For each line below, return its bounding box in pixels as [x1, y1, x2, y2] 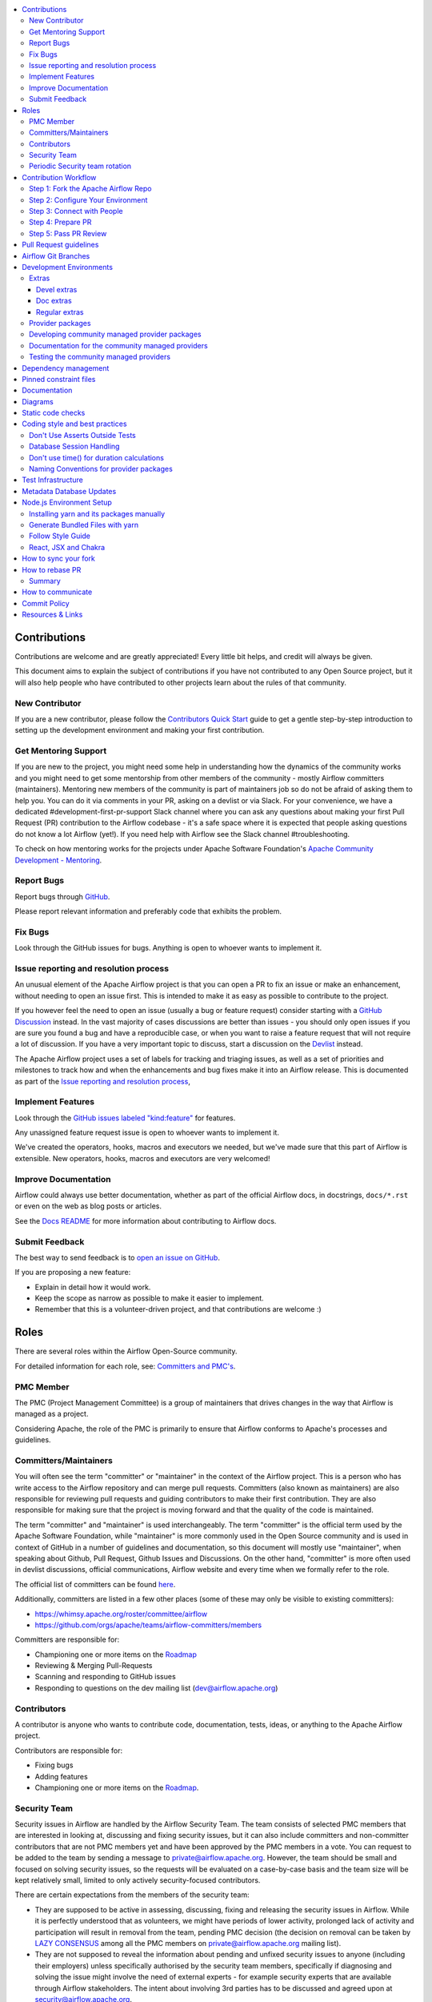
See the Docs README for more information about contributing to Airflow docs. [14, 1216, 277, 1225]
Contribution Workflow [22, 172, 97, 182]
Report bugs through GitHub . [14, 891, 110, 901]
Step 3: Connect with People [29, 207, 123, 216]
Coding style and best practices [22, 419, 127, 428]
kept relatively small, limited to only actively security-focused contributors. [14, 1875, 261, 1885]
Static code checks [22, 408, 86, 418]
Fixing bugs [34, 1760, 74, 1770]
